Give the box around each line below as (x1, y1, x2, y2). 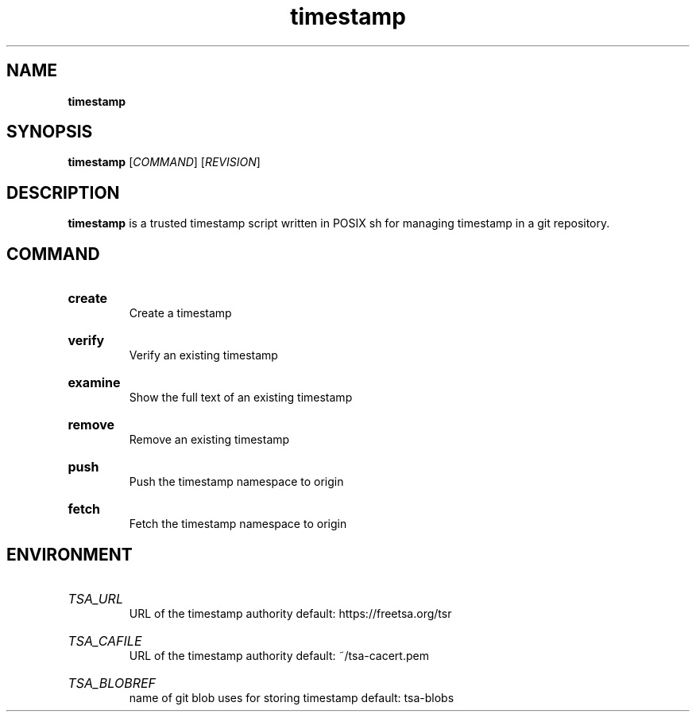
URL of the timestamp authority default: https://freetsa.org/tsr (129, 606, 452, 620)
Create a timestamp (129, 306, 232, 320)
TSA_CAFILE (68, 632, 142, 649)
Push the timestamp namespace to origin (129, 475, 344, 489)
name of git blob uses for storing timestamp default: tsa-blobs (129, 690, 454, 704)
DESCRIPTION (6, 182, 120, 203)
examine (68, 375, 121, 391)
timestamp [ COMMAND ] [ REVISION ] (68, 155, 261, 169)
